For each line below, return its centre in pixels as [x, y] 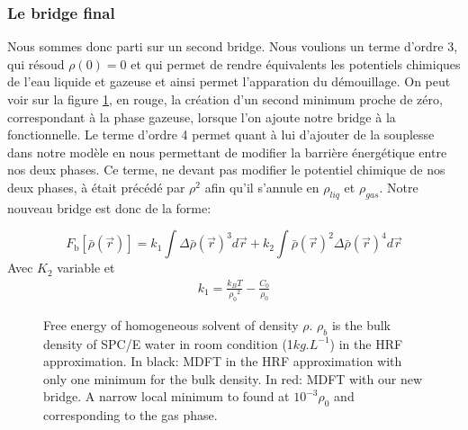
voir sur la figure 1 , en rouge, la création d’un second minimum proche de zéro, [225, 99]
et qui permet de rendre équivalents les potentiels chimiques [296, 63]
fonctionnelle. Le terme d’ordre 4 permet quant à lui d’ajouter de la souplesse [221, 134]
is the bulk [361, 324]
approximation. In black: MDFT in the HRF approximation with [223, 361]
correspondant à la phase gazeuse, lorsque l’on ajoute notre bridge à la [202, 116]
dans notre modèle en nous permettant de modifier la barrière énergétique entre [227, 152]
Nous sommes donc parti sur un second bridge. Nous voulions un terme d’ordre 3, [233, 46]
